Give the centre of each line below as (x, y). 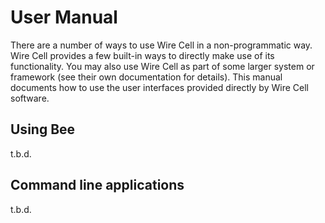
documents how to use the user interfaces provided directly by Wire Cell (159, 87)
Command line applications (97, 185)
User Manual (64, 17)
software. (30, 98)
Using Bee (43, 129)
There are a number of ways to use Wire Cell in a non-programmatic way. (161, 45)
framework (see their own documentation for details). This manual (146, 77)
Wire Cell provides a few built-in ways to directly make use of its (142, 55)
